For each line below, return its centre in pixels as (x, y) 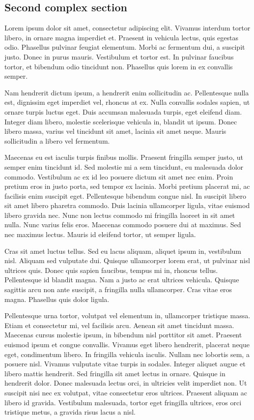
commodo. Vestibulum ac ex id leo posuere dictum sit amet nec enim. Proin (119, 176)
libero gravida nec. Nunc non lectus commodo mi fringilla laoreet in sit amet (120, 215)
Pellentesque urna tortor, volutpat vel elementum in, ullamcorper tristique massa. (127, 315)
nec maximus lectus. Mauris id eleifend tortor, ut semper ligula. (100, 234)
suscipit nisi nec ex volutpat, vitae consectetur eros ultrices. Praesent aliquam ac (126, 392)
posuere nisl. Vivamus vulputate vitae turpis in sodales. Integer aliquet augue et (125, 364)
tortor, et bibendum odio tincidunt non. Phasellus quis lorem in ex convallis (119, 66)
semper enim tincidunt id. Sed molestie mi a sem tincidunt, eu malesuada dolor (124, 166)
